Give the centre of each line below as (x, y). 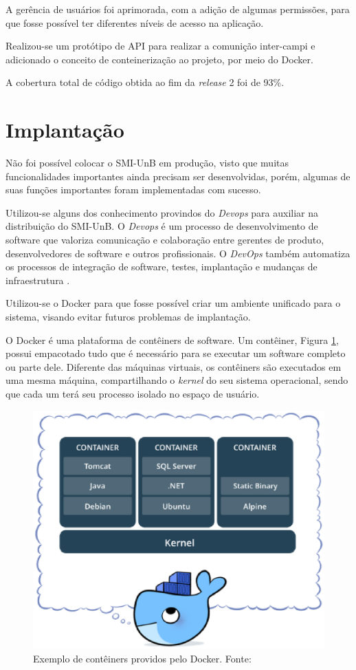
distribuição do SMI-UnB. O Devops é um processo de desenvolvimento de (162, 226)
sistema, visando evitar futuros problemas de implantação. (128, 317)
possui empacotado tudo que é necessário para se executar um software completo (176, 353)
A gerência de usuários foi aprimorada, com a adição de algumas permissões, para (178, 9)
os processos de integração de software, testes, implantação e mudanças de (162, 267)
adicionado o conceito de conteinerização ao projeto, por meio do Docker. (159, 59)
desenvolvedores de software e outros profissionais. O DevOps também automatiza (178, 253)
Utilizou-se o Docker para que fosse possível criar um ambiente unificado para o (173, 303)
